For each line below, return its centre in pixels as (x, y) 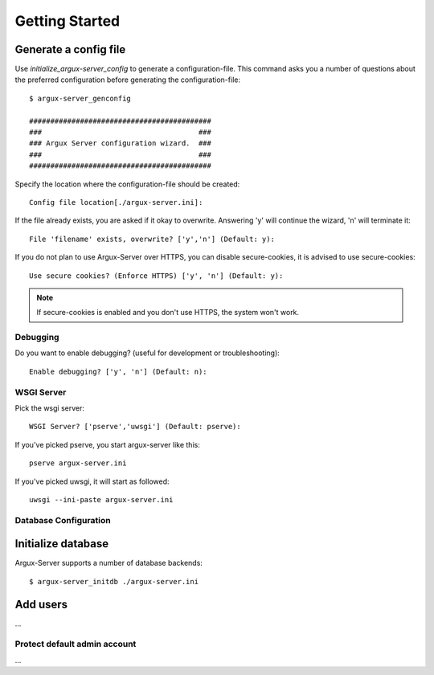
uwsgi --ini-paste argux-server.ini (101, 499)
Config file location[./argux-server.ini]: (116, 202)
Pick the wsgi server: (49, 408)
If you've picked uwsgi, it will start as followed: (92, 481)
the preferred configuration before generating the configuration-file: (128, 80)
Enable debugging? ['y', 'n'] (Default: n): (119, 371)
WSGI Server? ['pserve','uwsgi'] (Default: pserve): (135, 427)
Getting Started (68, 21)
